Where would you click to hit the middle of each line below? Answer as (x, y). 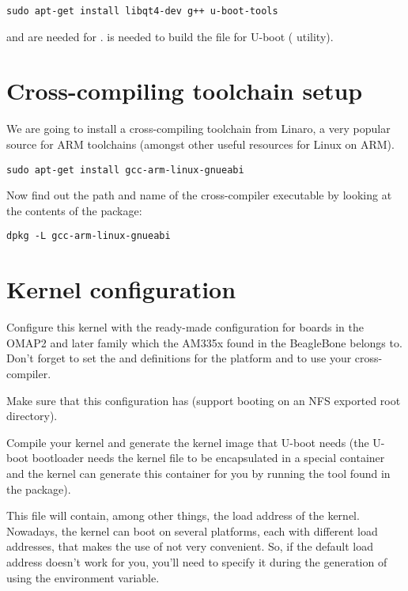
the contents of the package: (74, 210)
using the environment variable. (83, 577)
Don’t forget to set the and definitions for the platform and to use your (179, 358)
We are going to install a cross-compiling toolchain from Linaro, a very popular (198, 129)
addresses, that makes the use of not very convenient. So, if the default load (190, 546)
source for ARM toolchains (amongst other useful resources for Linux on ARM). (200, 144)
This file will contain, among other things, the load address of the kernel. (183, 515)
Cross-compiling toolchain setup (185, 91)
